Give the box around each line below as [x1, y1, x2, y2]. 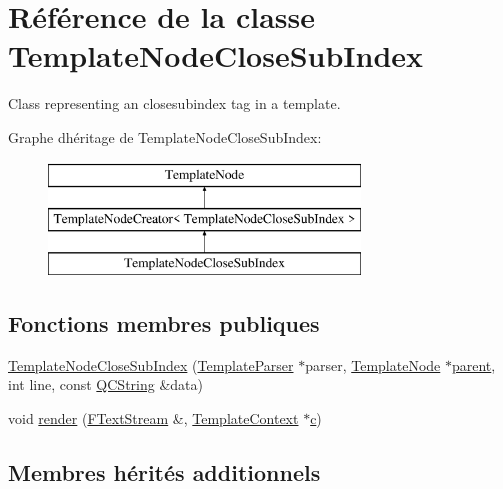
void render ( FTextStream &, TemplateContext [8, 407, 299, 428]
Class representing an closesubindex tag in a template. [8, 93, 341, 114]
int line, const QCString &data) [8, 374, 203, 395]
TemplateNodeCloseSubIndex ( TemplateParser [8, 354, 294, 375]
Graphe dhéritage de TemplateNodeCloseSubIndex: [8, 126, 322, 147]
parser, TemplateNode [305, 354, 441, 375]
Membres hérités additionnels [8, 456, 321, 487]
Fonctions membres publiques [8, 307, 320, 338]
